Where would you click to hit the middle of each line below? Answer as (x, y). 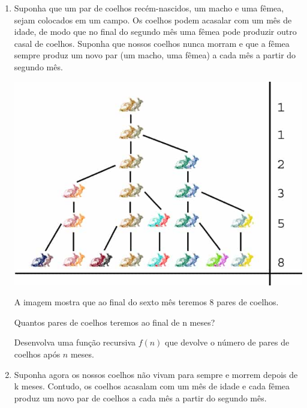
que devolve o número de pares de (227, 342)
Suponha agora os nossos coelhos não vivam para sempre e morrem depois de (156, 374)
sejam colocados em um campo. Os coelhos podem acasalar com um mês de (153, 20)
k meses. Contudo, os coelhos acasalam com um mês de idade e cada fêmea (152, 386)
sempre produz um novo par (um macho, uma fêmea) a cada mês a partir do (155, 55)
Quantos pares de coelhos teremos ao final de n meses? (115, 322)
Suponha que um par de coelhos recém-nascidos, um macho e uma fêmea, (149, 8)
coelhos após (37, 354)
